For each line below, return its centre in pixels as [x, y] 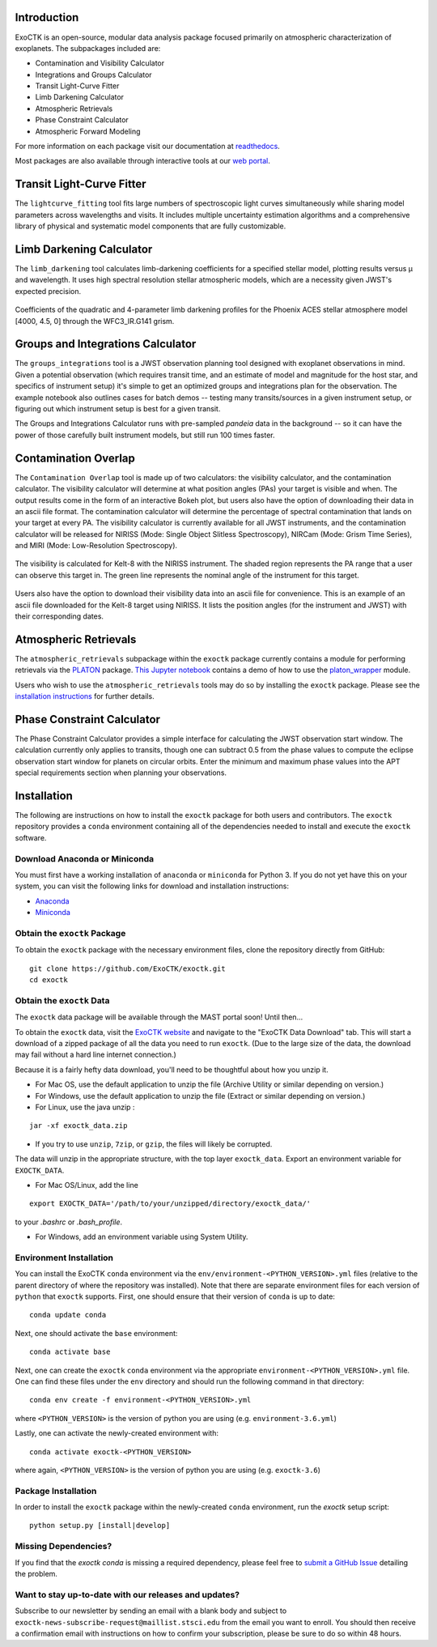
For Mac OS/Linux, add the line [87, 1185]
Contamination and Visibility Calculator [100, 63]
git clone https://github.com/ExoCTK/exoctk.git [127, 968]
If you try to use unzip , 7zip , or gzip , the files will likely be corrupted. [154, 1144]
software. [31, 837]
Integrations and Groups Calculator [94, 74]
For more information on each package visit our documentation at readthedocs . [148, 147]
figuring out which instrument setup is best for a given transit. [118, 409]
